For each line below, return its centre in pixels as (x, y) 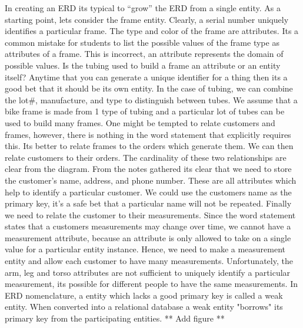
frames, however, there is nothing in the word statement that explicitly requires (148, 134)
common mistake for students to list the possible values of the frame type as (142, 42)
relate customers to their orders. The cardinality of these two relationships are (146, 157)
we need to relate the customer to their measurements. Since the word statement (150, 214)
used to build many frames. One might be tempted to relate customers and (140, 122)
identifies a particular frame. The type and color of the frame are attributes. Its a (152, 31)
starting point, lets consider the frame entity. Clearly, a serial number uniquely (147, 19)
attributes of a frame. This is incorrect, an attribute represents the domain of (144, 54)
